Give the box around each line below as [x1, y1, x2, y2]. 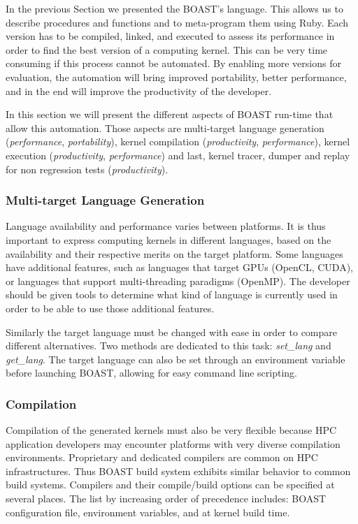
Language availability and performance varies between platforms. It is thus [6, 219, 326, 233]
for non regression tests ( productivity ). [6, 161, 169, 176]
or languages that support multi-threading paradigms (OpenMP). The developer [6, 273, 350, 288]
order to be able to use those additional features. [6, 300, 215, 315]
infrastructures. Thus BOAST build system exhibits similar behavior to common [6, 463, 351, 478]
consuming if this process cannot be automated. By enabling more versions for [6, 56, 341, 71]
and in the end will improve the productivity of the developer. [6, 83, 272, 98]
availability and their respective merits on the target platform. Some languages [6, 246, 343, 261]
